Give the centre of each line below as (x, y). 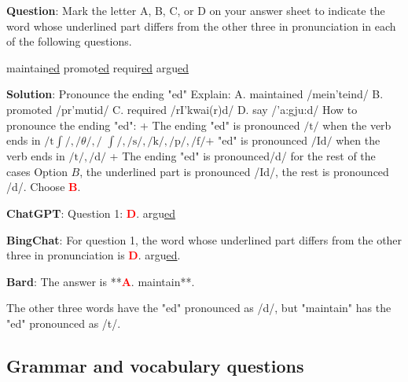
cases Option (37, 171)
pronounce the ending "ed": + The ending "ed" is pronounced (153, 125)
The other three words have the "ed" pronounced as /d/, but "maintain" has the (199, 308)
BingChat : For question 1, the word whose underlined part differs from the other (204, 239)
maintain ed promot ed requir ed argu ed (97, 67)
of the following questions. (69, 41)
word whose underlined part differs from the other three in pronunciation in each (201, 26)
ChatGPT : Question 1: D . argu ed (91, 213)
